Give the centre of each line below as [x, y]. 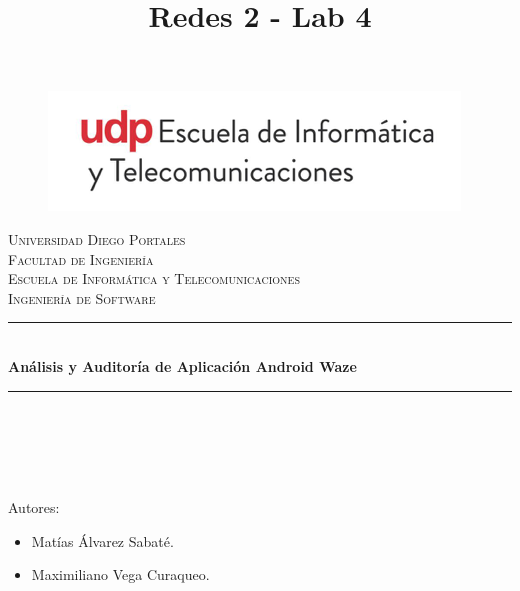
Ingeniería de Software [82, 297]
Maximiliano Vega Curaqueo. [120, 574]
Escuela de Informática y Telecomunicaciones [154, 278]
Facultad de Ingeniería [81, 258]
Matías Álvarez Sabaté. [102, 540]
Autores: [34, 506]
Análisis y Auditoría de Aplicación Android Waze [182, 365]
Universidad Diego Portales [97, 238]
